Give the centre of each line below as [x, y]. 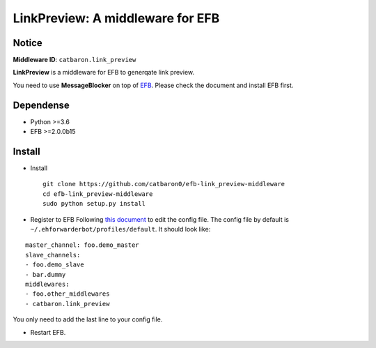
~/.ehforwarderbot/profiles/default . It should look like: [120, 229]
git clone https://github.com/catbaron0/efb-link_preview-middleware [164, 184]
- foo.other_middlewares [68, 294]
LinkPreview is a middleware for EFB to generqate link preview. [104, 73]
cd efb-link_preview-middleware [98, 194]
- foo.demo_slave [55, 265]
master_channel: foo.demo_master [82, 245]
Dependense [41, 105]
